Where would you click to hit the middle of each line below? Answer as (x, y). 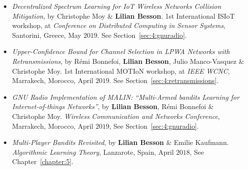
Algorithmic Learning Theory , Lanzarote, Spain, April (93, 152)
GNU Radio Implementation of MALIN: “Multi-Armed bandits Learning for (126, 97)
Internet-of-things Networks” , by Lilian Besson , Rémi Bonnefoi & (113, 106)
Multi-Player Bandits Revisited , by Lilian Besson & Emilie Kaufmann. (120, 142)
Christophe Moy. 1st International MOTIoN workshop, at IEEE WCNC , (121, 71)
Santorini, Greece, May (47, 35)
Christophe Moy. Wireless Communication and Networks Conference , (116, 116)
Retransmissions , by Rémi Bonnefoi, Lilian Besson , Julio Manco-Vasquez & (128, 61)
